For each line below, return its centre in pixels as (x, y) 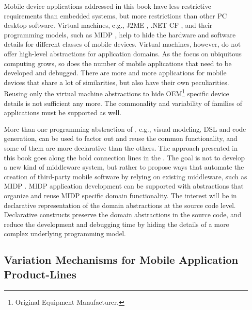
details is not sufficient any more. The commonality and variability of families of (123, 103)
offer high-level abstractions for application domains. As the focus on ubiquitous (123, 53)
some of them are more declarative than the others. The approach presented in (121, 147)
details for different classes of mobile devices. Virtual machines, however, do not (122, 44)
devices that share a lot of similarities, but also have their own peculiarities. (117, 82)
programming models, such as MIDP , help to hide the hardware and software (120, 34)
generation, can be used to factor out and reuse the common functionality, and (121, 138)
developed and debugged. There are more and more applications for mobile (115, 73)
